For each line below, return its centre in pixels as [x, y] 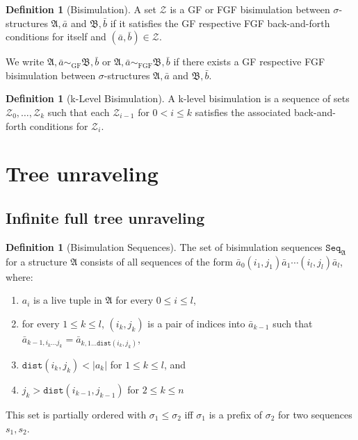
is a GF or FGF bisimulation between [250, 9]
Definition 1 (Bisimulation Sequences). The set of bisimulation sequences [164, 246]
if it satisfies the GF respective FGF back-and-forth [220, 23]
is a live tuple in [68, 300]
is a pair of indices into [196, 323]
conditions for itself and [56, 36]
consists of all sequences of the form [156, 261]
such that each [79, 112]
